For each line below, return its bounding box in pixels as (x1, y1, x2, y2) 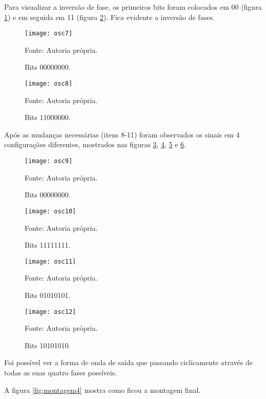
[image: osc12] (25, 308, 76, 315)
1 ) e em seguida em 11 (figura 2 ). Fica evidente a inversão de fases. (4, 11, 215, 22)
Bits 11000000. (25, 112, 71, 123)
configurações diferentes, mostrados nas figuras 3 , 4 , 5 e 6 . (4, 139, 186, 150)
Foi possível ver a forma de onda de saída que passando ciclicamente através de (4, 357, 253, 368)
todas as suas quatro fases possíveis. (4, 367, 117, 378)
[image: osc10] (25, 207, 76, 215)
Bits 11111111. (25, 240, 71, 250)
